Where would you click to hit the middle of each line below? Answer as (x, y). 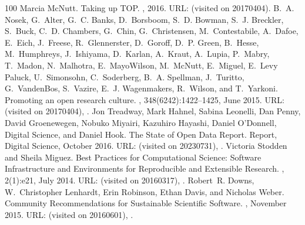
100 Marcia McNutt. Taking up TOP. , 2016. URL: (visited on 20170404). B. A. (150, 8)
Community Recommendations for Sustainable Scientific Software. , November (146, 203)
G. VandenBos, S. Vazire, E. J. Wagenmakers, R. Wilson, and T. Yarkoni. (141, 88)
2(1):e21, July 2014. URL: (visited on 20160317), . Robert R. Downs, (130, 180)
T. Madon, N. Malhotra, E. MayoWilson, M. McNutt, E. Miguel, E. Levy (141, 65)
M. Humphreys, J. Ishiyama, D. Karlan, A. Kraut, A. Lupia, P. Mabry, (137, 54)
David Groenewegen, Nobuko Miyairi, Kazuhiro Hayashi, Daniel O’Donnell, (141, 122)
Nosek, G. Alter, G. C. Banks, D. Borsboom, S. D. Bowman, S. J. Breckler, (144, 19)
